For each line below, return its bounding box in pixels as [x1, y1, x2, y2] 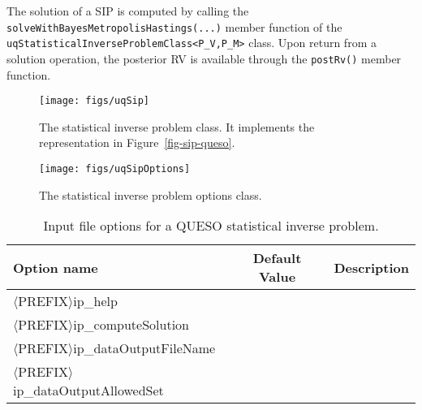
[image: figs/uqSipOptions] [39, 163, 191, 175]
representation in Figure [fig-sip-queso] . [39, 134, 235, 151]
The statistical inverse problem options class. [39, 186, 262, 203]
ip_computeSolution [73, 315, 189, 334]
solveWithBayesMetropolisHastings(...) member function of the [6, 18, 342, 35]
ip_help [73, 291, 118, 311]
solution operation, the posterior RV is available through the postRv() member [6, 50, 402, 67]
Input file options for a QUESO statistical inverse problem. [43, 216, 379, 235]
